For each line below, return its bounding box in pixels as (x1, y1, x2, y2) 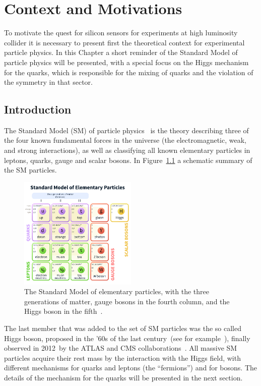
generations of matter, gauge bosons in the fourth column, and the (24, 296, 230, 306)
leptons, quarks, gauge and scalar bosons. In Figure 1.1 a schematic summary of (4, 154, 252, 165)
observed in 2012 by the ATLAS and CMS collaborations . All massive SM (4, 343, 237, 353)
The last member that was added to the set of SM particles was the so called (4, 322, 242, 333)
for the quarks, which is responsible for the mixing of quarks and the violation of (4, 67, 253, 77)
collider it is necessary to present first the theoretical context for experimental (4, 37, 245, 47)
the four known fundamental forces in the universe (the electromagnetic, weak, (4, 135, 246, 145)
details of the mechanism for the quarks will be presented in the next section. (4, 372, 243, 382)
